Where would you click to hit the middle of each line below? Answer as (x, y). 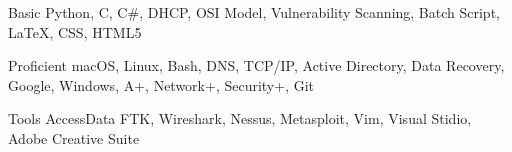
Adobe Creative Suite (74, 137)
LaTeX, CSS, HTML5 (75, 31)
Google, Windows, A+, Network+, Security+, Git (161, 84)
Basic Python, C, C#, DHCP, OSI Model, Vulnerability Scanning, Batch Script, (254, 12)
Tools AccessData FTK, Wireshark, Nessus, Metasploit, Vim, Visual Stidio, (240, 118)
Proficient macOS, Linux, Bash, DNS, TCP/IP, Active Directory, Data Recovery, (256, 65)
